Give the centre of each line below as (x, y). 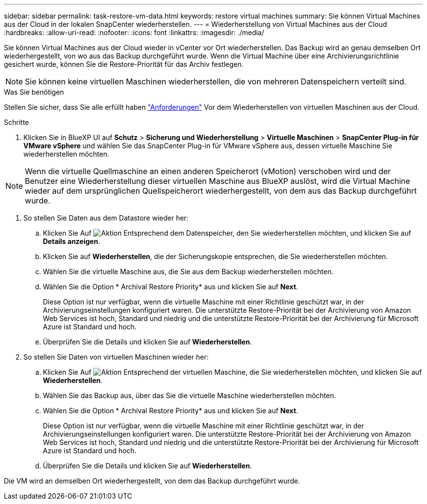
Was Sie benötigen (34, 92)
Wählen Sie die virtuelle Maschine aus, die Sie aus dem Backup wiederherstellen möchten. (188, 272)
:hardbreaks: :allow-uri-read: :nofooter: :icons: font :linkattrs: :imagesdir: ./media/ (134, 32)
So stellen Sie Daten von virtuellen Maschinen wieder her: (116, 357)
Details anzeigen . (72, 241)
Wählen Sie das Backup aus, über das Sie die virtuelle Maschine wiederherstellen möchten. (190, 395)
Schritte (17, 122)
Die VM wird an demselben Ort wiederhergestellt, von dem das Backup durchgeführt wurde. (152, 481)
